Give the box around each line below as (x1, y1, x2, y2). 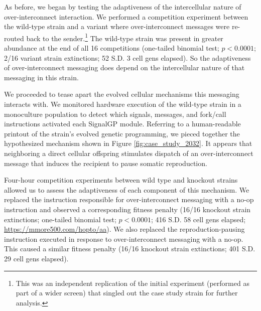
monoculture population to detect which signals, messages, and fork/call (4, 108, 226, 119)
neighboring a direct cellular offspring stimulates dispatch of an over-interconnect (4, 147, 253, 158)
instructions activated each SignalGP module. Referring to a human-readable (4, 118, 241, 129)
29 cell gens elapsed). (4, 253, 69, 263)
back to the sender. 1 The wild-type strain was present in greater (26, 31, 223, 43)
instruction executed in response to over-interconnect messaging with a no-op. (4, 233, 243, 244)
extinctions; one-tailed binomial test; (4, 214, 116, 224)
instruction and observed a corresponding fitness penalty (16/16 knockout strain (4, 204, 251, 214)
